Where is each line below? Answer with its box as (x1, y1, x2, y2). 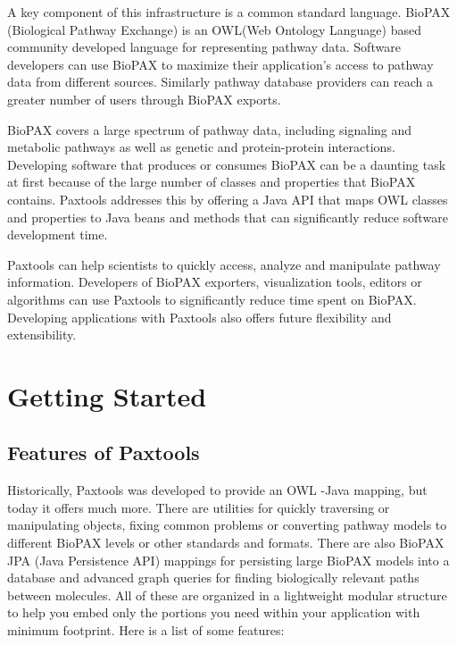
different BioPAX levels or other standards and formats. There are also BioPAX (7, 533, 445, 552)
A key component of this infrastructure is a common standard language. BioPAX (7, 3, 451, 21)
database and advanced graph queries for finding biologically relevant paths (7, 568, 420, 587)
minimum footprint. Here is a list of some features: (7, 621, 285, 640)
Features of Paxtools (7, 439, 200, 466)
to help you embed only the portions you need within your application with (7, 603, 420, 622)
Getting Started (7, 377, 207, 414)
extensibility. (7, 325, 77, 344)
